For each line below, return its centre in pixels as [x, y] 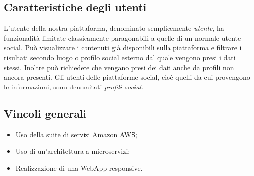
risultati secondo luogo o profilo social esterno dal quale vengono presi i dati [120, 57]
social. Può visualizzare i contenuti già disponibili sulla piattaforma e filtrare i [123, 47]
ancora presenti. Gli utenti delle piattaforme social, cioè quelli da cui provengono [127, 77]
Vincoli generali [45, 113]
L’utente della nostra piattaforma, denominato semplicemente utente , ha [114, 28]
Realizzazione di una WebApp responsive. [79, 167]
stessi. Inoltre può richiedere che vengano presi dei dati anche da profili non [119, 67]
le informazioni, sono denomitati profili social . [74, 86]
